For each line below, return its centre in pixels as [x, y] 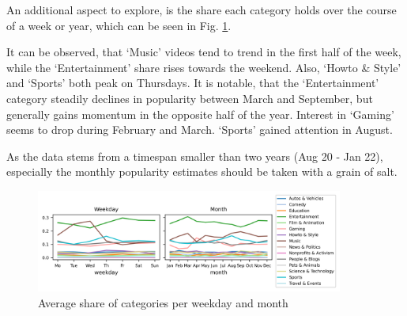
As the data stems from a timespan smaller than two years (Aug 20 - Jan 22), [195, 156]
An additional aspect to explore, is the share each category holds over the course [202, 10]
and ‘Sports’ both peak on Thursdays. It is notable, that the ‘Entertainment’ [193, 83]
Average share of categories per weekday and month [163, 302]
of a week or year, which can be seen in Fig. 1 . [119, 25]
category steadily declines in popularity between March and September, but [190, 98]
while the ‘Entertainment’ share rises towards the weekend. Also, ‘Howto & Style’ [204, 67]
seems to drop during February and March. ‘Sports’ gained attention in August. [200, 129]
